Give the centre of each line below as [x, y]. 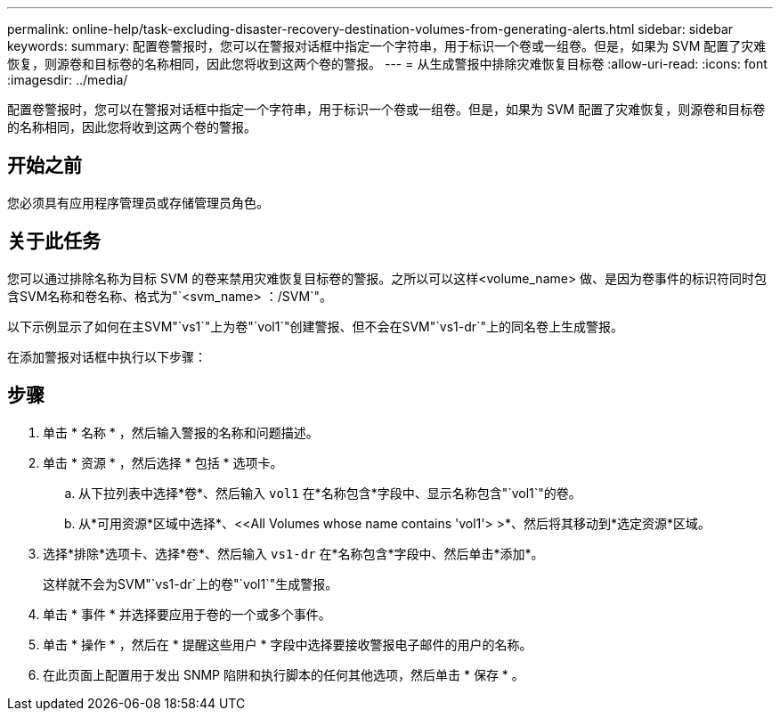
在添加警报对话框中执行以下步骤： [107, 356]
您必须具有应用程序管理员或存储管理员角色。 [138, 202]
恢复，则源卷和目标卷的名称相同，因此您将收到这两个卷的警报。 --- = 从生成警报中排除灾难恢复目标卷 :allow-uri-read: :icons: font [387, 64]
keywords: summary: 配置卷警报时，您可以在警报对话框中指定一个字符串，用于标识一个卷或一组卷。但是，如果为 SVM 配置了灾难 [387, 46]
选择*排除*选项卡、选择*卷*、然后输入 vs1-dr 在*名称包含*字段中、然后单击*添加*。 [293, 553]
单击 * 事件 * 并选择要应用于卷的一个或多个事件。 [187, 614]
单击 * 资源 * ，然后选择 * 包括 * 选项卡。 [163, 462]
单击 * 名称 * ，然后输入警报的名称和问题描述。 [181, 432]
